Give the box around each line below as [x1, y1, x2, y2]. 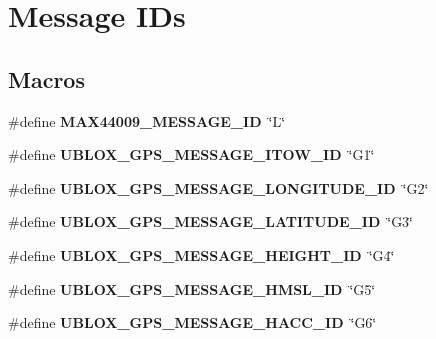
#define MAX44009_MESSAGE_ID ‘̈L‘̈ [8, 110, 286, 131]
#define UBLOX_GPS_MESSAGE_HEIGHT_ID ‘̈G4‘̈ [8, 244, 395, 265]
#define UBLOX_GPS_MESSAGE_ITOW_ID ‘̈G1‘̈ [8, 144, 375, 165]
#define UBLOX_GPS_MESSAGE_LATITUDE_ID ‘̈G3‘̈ [8, 211, 414, 232]
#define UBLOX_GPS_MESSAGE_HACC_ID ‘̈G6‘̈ [8, 312, 377, 333]
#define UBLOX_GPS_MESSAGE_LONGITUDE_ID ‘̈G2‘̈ [8, 177, 429, 198]
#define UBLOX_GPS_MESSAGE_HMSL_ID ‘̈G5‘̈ [8, 278, 376, 299]
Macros [8, 63, 85, 94]
